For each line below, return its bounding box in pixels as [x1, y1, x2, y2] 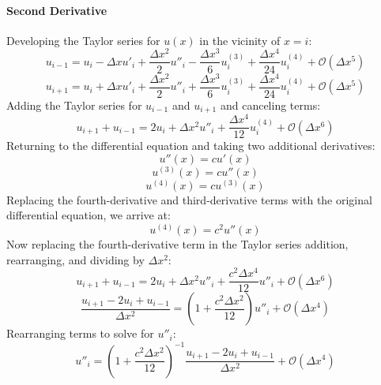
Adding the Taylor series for [6, 96, 142, 113]
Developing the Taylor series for [6, 32, 160, 48]
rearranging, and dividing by [6, 251, 145, 267]
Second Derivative [6, 2, 108, 18]
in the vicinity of [199, 32, 281, 48]
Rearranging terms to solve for [6, 325, 154, 342]
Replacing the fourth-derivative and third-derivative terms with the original [6, 191, 372, 207]
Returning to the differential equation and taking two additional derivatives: [6, 137, 375, 154]
